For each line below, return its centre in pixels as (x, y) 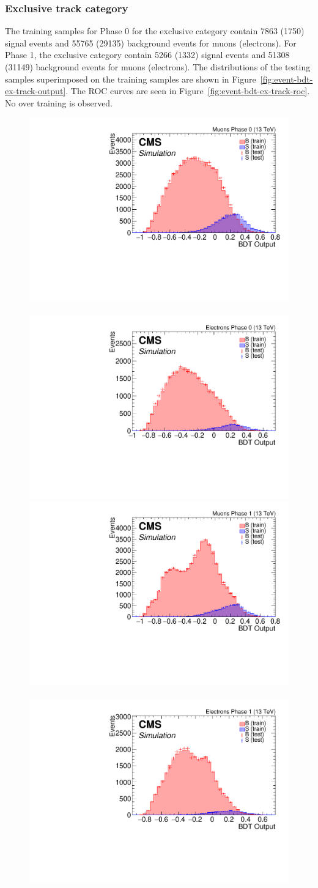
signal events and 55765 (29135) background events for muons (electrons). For (151, 43)
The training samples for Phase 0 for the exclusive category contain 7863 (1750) (155, 31)
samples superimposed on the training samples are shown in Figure (131, 79)
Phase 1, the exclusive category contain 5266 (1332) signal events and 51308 (147, 55)
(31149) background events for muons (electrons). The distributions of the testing (158, 67)
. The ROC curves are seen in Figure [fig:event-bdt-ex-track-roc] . (188, 91)
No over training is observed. (59, 102)
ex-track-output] (35, 91)
